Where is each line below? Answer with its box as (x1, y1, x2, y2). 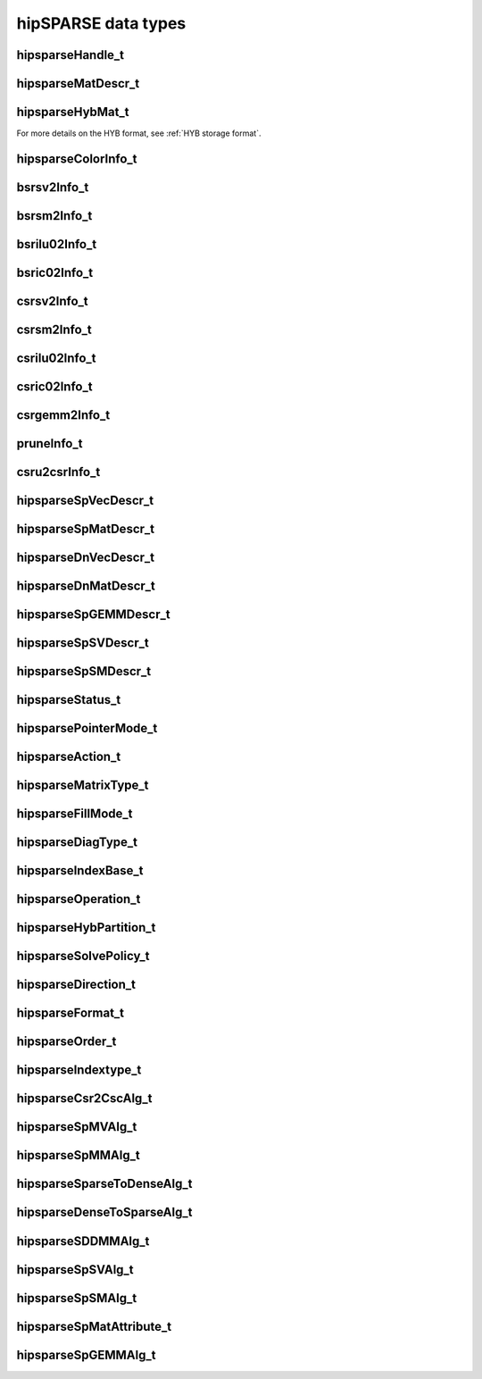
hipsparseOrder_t (16, 1034, 117, 1049)
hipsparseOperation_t (16, 891, 141, 907)
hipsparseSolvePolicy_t (16, 949, 150, 964)
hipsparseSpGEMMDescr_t (16, 607, 170, 623)
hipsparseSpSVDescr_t (16, 635, 149, 651)
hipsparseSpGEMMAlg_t (16, 1347, 156, 1362)
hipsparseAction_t (16, 749, 121, 765)
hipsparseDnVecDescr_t (16, 550, 155, 565)
